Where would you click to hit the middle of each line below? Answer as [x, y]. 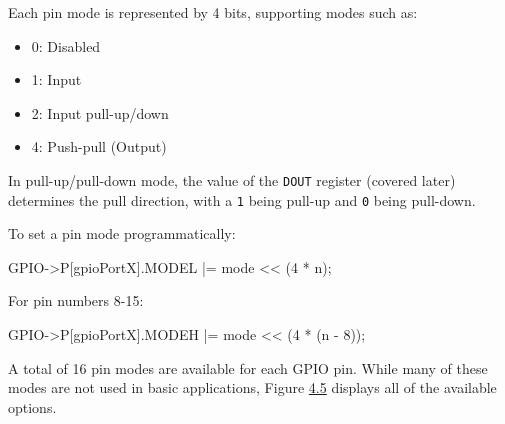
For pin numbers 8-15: [76, 300]
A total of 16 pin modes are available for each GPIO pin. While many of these [248, 367]
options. [32, 406]
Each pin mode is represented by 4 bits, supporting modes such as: [213, 12]
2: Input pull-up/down [100, 112]
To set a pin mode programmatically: [122, 233]
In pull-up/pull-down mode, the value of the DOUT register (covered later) [232, 179]
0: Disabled [66, 45]
